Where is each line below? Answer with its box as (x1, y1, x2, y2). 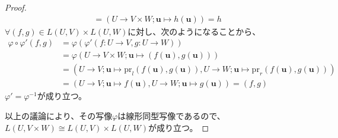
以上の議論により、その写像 (5, 109, 113, 121)
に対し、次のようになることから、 (127, 25, 261, 37)
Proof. (5, 1, 27, 13)
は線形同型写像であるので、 (117, 109, 225, 121)
